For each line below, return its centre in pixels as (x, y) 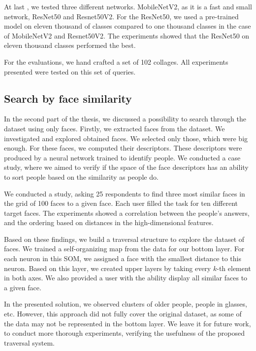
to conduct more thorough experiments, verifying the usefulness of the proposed (125, 333)
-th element (234, 268)
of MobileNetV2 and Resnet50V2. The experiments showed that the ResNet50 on (127, 35)
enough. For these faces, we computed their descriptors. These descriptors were (123, 148)
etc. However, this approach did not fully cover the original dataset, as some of (123, 314)
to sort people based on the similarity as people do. (81, 176)
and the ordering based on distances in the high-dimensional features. (109, 222)
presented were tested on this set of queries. (70, 71)
